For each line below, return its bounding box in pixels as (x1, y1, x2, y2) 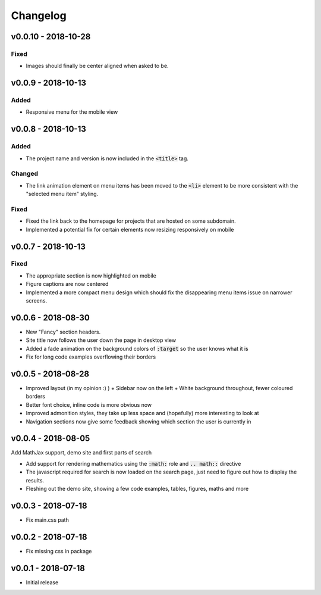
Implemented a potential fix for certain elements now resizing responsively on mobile (26, 226, 234, 233)
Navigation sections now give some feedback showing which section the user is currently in (26, 418, 251, 425)
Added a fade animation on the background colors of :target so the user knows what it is (26, 345, 249, 352)
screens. (26, 297, 48, 304)
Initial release (26, 578, 59, 586)
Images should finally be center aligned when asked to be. (26, 63, 169, 70)
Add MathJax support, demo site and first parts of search (11, 449, 152, 456)
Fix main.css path (26, 516, 70, 524)
